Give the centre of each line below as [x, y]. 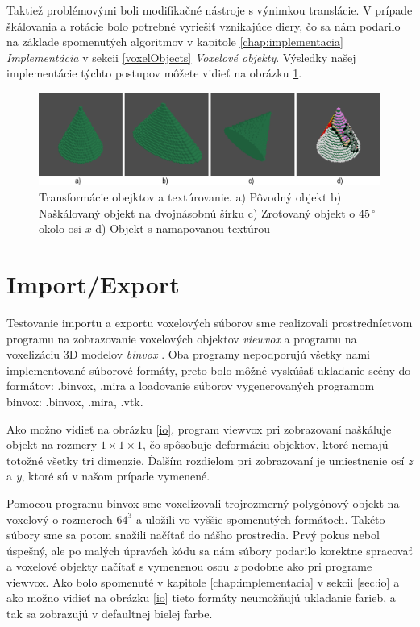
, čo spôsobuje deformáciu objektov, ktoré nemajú [265, 444]
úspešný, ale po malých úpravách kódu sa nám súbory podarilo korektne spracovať [210, 550]
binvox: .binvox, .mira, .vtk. [75, 401]
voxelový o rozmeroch [60, 519]
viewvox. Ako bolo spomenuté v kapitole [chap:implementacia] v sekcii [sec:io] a [203, 581]
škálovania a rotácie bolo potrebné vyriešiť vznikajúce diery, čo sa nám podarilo [204, 25]
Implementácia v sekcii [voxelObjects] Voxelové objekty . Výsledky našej [181, 57]
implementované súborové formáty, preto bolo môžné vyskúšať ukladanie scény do [209, 370]
